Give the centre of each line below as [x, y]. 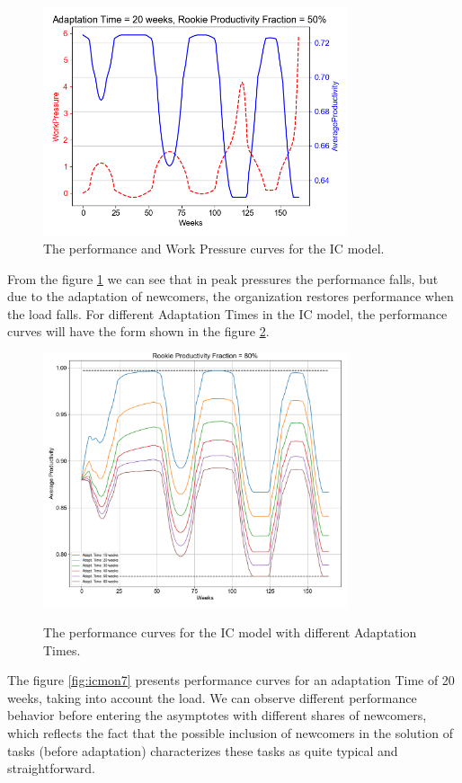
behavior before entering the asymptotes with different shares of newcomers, [217, 715]
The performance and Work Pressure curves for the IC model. [214, 248]
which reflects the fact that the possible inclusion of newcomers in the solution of [230, 733]
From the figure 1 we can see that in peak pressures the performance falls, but [223, 278]
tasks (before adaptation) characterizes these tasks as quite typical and [203, 750]
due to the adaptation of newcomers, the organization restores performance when [231, 296]
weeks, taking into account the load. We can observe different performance [212, 697]
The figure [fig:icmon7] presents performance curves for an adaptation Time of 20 [231, 680]
